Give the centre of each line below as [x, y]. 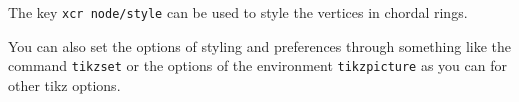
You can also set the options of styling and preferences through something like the [260, 45]
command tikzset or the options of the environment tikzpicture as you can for [257, 65]
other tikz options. [64, 84]
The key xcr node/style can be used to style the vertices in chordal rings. [238, 12]
